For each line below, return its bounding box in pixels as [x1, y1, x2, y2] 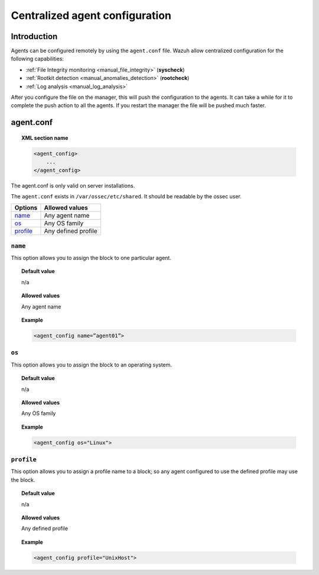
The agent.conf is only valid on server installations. [11, 182, 135, 189]
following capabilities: [11, 55, 64, 62]
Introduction [11, 31, 58, 41]
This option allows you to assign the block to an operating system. [11, 361, 172, 368]
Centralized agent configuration [11, 9, 171, 22]
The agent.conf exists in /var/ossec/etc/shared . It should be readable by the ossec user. [11, 192, 242, 200]
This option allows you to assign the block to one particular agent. [11, 255, 171, 262]
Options [14, 204, 38, 212]
